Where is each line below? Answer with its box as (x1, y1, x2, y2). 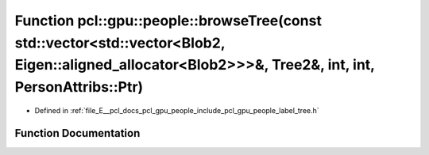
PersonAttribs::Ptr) (14, 78, 144, 96)
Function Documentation (14, 127, 141, 140)
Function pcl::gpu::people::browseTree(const (14, 12, 322, 29)
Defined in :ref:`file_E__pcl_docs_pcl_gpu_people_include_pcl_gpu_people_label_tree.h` (34, 105, 319, 115)
